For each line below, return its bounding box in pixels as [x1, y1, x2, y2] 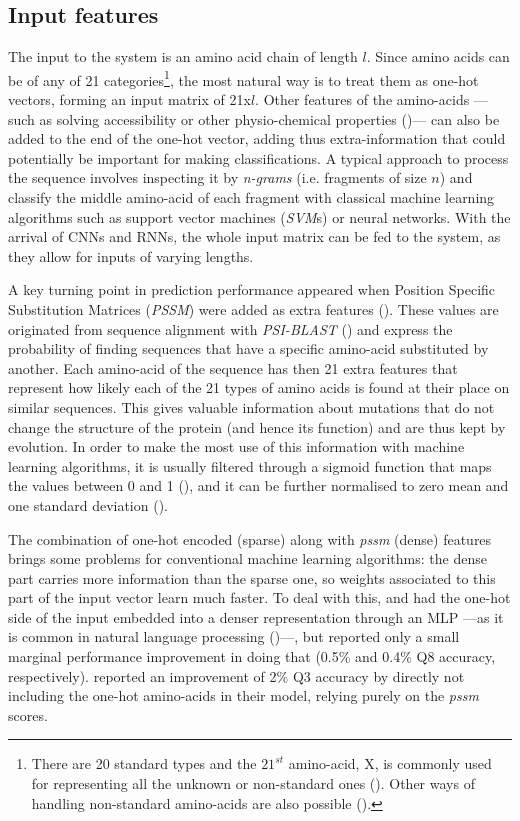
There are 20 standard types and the [31, 753, 257, 774]
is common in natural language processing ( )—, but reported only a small [8, 626, 460, 647]
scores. [8, 704, 48, 725]
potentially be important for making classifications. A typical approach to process [8, 147, 509, 168]
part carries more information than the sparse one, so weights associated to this [8, 567, 496, 588]
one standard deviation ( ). [8, 494, 168, 515]
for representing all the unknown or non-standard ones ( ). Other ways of [31, 773, 475, 794]
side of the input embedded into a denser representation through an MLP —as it [8, 606, 504, 627]
